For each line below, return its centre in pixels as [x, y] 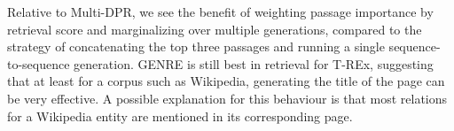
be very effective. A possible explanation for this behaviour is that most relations [227, 98]
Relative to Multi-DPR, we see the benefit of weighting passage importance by [220, 12]
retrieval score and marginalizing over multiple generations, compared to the [215, 29]
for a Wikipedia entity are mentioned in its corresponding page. [180, 116]
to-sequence [39, 63]
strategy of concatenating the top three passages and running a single [196, 46]
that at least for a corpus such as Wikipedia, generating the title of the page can [226, 81]
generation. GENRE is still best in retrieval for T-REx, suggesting [254, 63]
